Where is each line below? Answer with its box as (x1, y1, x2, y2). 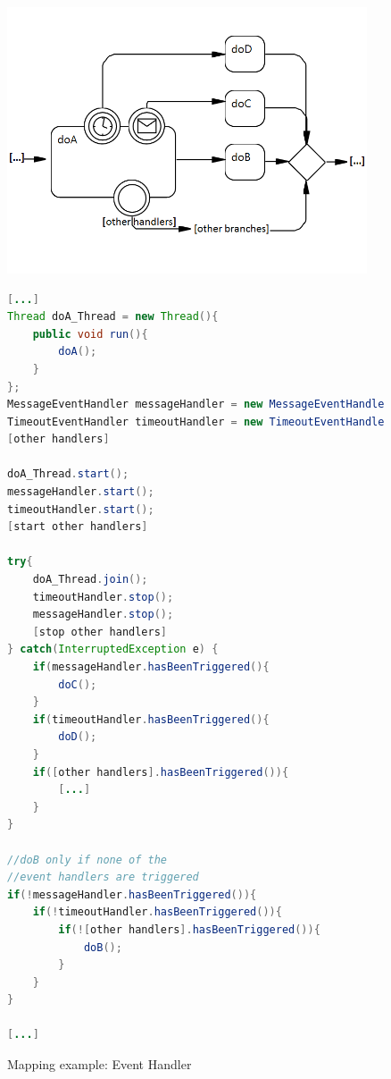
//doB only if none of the (7, 853, 167, 866)
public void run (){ (32, 327, 148, 341)
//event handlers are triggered (7, 871, 199, 884)
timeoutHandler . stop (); (32, 590, 174, 603)
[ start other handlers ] (7, 520, 148, 534)
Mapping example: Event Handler (7, 1055, 192, 1074)
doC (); (58, 678, 97, 691)
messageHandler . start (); (7, 485, 154, 499)
